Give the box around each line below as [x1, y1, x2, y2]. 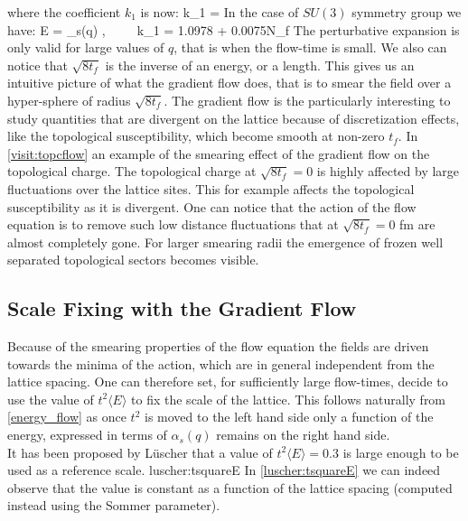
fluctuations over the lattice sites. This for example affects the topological [7, 179, 415, 198]
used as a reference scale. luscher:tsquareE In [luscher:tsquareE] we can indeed [7, 461, 441, 479]
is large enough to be [342, 442, 459, 461]
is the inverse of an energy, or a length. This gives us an [105, 55, 415, 74]
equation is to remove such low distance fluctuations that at [7, 215, 339, 234]
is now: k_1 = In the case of [140, 3, 299, 21]
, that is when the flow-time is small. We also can [173, 38, 447, 57]
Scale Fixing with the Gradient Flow [7, 294, 357, 322]
